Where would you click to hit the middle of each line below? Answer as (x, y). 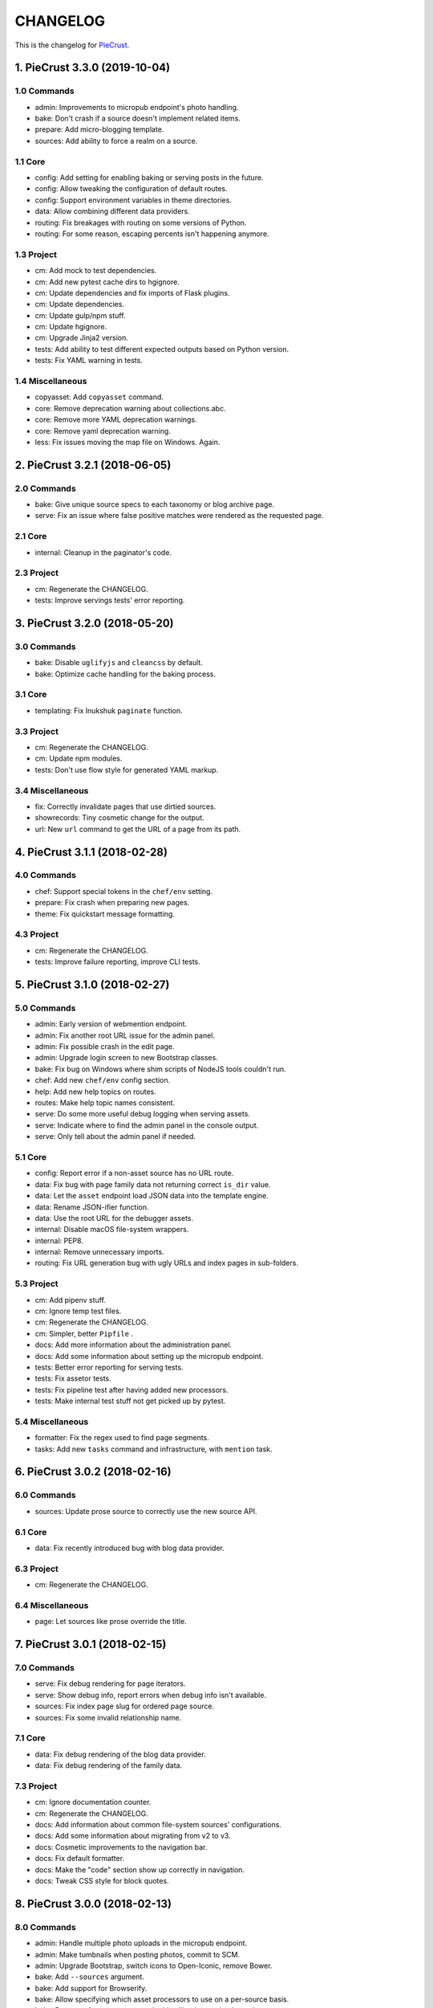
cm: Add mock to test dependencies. (96, 271)
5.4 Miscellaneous (52, 1422)
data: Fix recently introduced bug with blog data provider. (129, 1548)
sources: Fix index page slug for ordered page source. (125, 1706)
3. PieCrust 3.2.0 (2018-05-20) (94, 623)
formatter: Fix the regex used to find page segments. (122, 1438)
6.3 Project (37, 1569)
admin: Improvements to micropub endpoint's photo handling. (137, 107)
